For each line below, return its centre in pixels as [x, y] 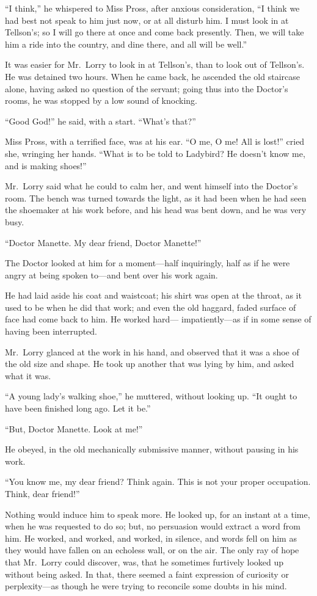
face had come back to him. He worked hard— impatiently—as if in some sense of [158, 319]
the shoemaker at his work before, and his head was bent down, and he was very [156, 210]
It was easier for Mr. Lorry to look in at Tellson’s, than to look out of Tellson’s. [155, 64]
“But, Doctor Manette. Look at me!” [74, 428]
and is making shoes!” [46, 165]
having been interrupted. [51, 331]
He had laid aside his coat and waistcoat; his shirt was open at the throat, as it [153, 295]
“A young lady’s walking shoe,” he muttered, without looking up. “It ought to [151, 396]
